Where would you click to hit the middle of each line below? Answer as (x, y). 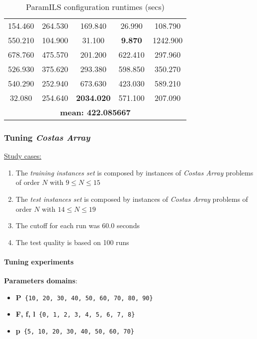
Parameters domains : (41, 281)
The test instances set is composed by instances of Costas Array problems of (132, 199)
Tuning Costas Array (47, 137)
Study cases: (23, 156)
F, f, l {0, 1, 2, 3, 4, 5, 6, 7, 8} (75, 314)
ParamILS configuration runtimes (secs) (95, 7)
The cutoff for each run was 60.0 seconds (78, 225)
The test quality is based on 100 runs (72, 242)
